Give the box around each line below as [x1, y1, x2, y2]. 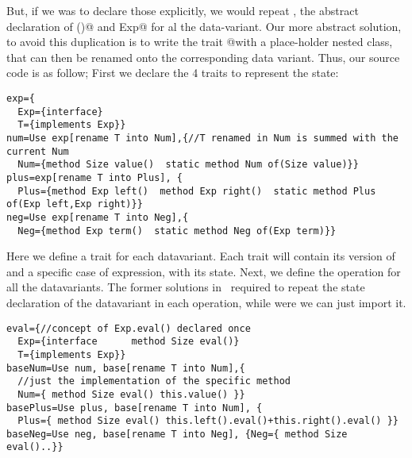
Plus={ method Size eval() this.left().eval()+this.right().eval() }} [17, 415, 399, 427]
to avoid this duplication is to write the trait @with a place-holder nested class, [6, 33, 393, 50]
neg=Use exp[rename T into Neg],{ [6, 211, 189, 223]
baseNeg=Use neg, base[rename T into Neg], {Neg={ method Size [6, 428, 348, 440]
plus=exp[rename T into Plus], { [6, 171, 183, 183]
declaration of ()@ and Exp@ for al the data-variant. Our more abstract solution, [6, 17, 402, 34]
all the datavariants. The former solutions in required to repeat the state [6, 279, 365, 295]
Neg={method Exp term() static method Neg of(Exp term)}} [17, 225, 337, 237]
